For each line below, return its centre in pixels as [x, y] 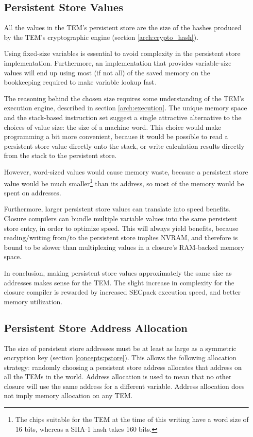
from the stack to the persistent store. [60, 155]
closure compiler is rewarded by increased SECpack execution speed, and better [122, 292]
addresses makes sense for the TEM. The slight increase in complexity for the [119, 282]
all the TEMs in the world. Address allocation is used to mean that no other [118, 376]
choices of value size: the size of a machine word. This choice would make [113, 127]
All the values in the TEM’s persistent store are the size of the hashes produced [123, 27]
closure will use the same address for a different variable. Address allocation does [124, 386]
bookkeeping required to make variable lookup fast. [80, 82]
